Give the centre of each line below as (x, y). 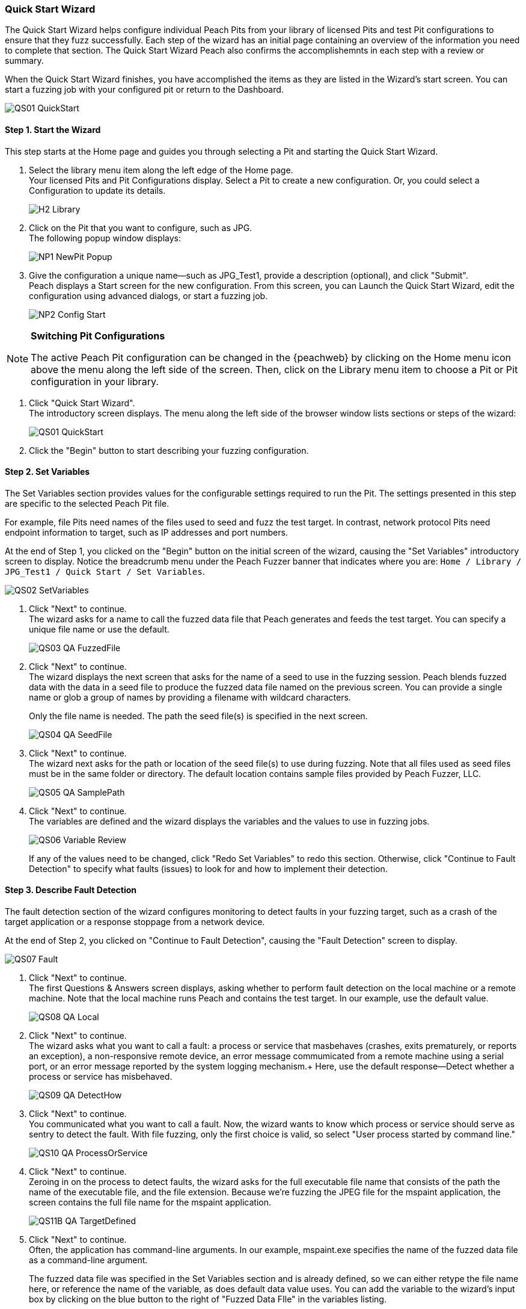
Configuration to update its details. (97, 190)
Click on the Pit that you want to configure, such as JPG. (141, 227)
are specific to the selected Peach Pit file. (87, 503)
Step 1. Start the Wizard (53, 129)
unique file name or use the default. (99, 629)
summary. (24, 61)
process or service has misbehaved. (101, 1077)
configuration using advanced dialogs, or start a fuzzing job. (148, 296)
